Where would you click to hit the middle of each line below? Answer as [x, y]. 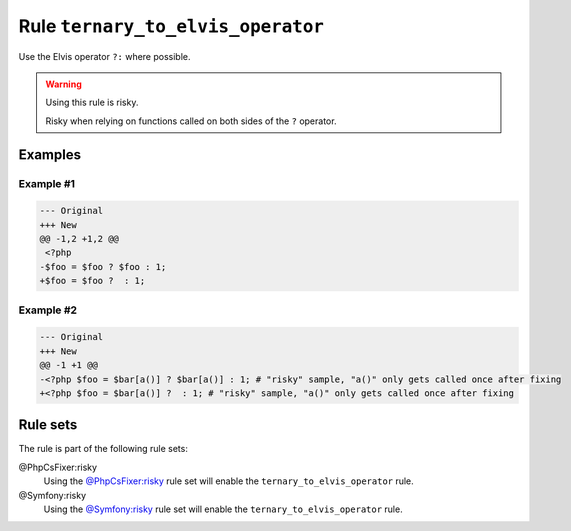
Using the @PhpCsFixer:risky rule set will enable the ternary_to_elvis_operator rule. [228, 481]
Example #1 [46, 183]
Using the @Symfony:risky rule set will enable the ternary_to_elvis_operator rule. [223, 509]
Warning [63, 84]
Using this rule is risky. [92, 102]
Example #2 [48, 310]
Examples [50, 154]
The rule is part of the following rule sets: [103, 449]
